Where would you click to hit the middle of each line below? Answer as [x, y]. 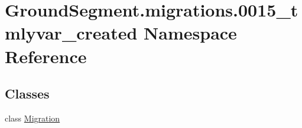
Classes [27, 93]
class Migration [33, 118]
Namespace [190, 33]
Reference [46, 56]
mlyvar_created [71, 33]
